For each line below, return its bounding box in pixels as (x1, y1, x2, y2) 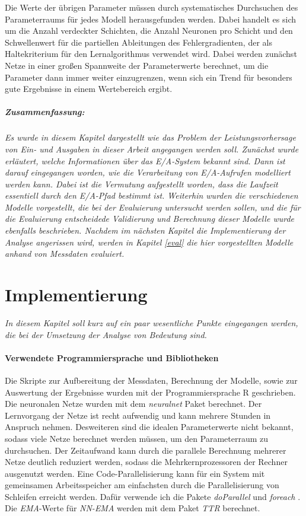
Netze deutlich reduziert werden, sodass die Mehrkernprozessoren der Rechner (5, 456, 288, 468)
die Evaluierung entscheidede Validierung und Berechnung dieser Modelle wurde (5, 212, 295, 225)
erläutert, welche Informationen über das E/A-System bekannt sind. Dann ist (5, 154, 285, 167)
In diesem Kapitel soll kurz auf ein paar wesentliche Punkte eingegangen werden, (5, 316, 298, 329)
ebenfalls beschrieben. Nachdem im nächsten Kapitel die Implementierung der (5, 224, 286, 237)
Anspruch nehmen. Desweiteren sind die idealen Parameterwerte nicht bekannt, (5, 421, 294, 433)
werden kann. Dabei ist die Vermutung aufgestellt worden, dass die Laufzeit (5, 177, 278, 190)
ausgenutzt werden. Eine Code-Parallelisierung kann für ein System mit (5, 467, 265, 479)
